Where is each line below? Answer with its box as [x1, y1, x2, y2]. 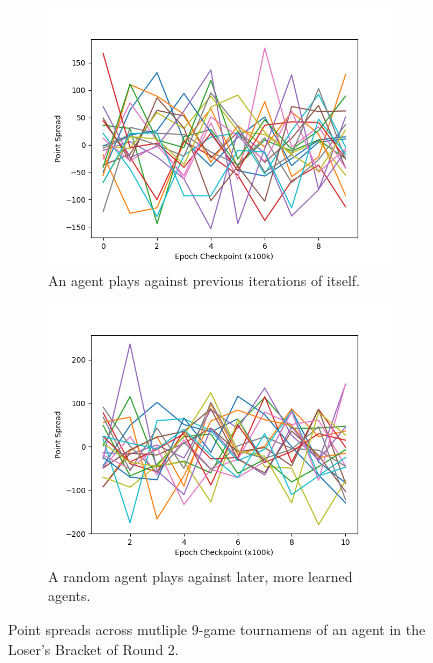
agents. [48, 585, 91, 606]
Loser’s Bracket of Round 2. [8, 638, 179, 659]
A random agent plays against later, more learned [48, 565, 353, 586]
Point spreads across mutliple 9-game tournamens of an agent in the [8, 618, 426, 639]
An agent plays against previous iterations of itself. [48, 269, 360, 290]
